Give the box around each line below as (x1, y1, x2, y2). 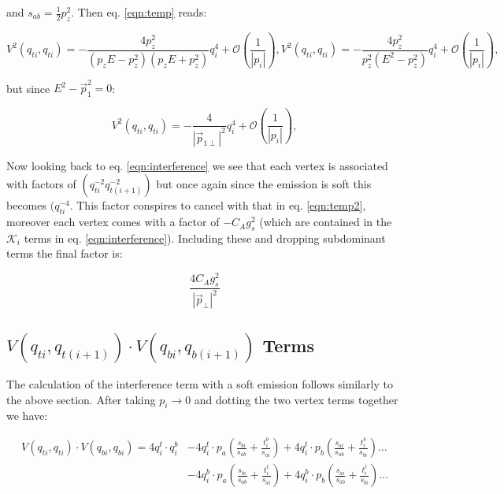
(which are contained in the (259, 214, 392, 230)
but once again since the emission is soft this (156, 176, 372, 192)
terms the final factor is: (6, 245, 123, 262)
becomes (6, 197, 47, 214)
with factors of (6, 176, 76, 192)
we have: (6, 407, 48, 424)
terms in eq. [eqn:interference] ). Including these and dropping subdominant (24, 229, 386, 246)
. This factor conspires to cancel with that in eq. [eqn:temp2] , (69, 197, 366, 214)
